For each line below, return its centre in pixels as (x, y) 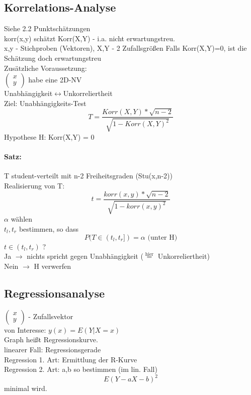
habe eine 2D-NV (55, 80)
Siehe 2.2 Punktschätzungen (47, 28)
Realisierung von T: (34, 185)
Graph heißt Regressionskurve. (51, 339)
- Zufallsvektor (51, 316)
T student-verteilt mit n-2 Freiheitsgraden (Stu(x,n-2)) (88, 175)
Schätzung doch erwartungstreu (53, 58)
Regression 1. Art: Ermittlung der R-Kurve (71, 359)
